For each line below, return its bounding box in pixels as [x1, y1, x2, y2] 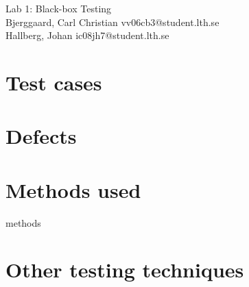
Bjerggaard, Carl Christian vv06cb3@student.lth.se [5, 14, 220, 29]
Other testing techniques [5, 255, 244, 284]
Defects [5, 122, 77, 150]
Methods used [5, 175, 141, 203]
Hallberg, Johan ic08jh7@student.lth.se [5, 28, 169, 42]
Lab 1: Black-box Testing [5, 1, 112, 15]
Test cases [5, 68, 102, 96]
